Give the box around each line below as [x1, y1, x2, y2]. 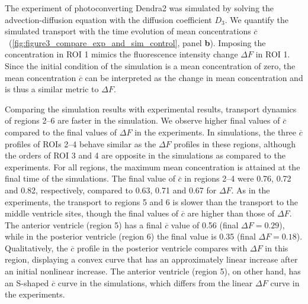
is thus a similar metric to [5, 83, 99, 95]
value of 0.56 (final [171, 218, 239, 231]
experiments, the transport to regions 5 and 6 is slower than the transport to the [5, 195, 299, 208]
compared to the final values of [5, 125, 117, 138]
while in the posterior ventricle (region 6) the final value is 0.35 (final [5, 230, 256, 242]
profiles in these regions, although [174, 137, 296, 150]
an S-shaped [5, 276, 49, 289]
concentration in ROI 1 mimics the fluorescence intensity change [5, 48, 238, 60]
